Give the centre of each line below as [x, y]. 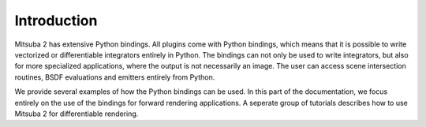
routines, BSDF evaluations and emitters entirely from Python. [115, 77]
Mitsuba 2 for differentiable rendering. [77, 114]
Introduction [56, 21]
